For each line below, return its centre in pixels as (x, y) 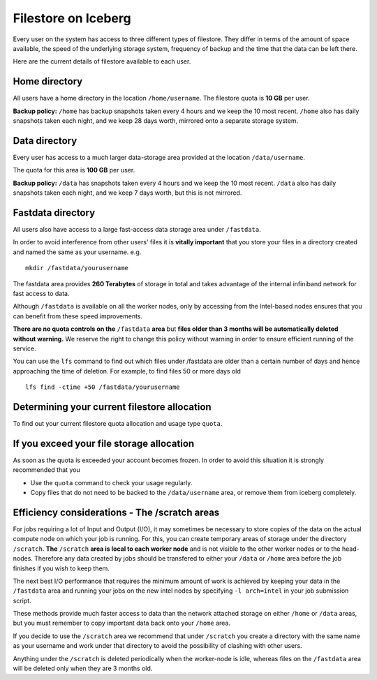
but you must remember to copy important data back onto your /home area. (121, 623)
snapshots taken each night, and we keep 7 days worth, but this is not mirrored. (127, 193)
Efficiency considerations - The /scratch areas (116, 512)
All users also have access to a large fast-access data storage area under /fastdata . (137, 229)
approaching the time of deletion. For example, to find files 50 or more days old (127, 371)
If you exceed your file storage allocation (104, 443)
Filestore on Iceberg (72, 18)
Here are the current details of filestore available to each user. (102, 61)
